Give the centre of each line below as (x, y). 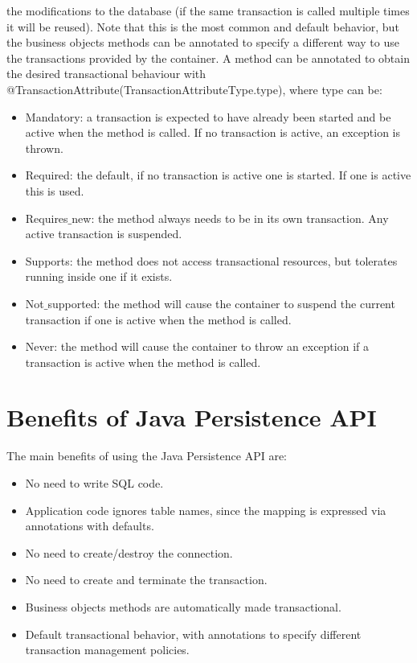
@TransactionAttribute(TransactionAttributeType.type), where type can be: (194, 89)
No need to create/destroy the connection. (129, 552)
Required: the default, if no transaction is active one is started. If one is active (218, 175)
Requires (47, 218)
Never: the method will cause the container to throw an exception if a (197, 346)
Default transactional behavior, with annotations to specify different (193, 634)
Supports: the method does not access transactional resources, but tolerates (211, 260)
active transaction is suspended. (104, 234)
